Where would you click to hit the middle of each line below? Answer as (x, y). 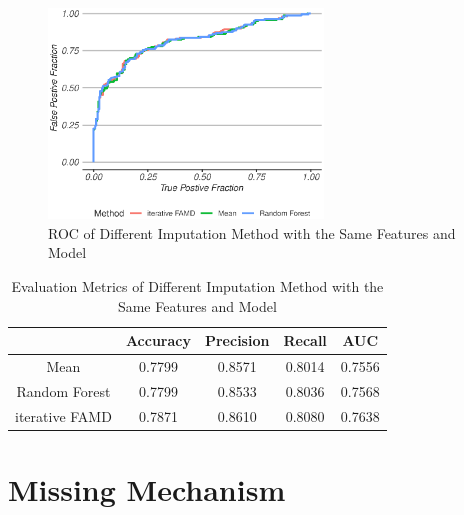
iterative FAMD (63, 415)
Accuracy (158, 340)
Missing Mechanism (147, 489)
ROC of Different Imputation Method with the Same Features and (252, 232)
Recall (305, 340)
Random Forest (63, 390)
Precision (237, 340)
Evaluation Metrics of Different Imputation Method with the (197, 286)
